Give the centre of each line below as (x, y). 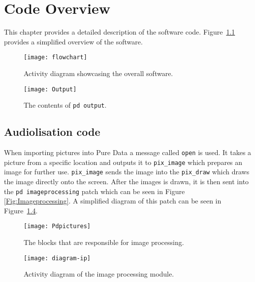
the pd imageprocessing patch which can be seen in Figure (95, 191)
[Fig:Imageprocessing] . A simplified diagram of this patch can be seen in (113, 201)
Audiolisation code (52, 132)
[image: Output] (50, 89)
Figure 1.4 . (21, 210)
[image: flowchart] (55, 58)
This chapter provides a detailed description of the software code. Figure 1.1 (120, 32)
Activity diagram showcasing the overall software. (98, 73)
